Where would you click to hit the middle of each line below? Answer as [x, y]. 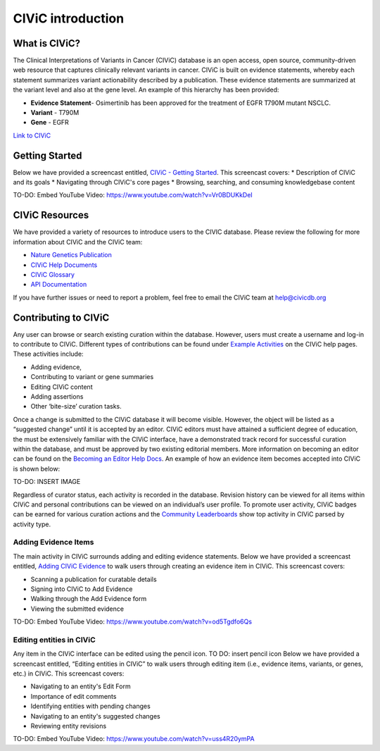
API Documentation [59, 285]
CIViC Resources [51, 215]
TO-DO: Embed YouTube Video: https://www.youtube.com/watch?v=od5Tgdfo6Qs [133, 622]
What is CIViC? [47, 43]
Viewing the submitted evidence [77, 609]
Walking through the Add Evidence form [89, 599]
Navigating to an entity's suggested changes [96, 716]
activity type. [32, 524]
